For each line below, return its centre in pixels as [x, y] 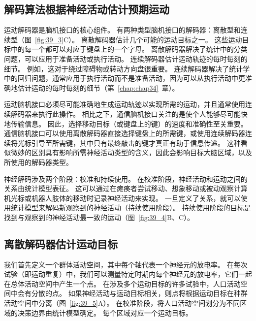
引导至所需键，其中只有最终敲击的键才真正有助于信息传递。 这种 [136, 143]
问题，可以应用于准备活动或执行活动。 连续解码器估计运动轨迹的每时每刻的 [126, 58]
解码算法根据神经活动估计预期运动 [87, 9]
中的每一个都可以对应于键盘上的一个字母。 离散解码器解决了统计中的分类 [129, 49]
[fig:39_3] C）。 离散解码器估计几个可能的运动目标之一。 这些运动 [139, 39]
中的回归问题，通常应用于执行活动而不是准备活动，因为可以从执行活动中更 [125, 78]
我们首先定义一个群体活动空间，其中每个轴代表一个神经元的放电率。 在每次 [126, 264]
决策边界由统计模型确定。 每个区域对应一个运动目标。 [105, 312]
